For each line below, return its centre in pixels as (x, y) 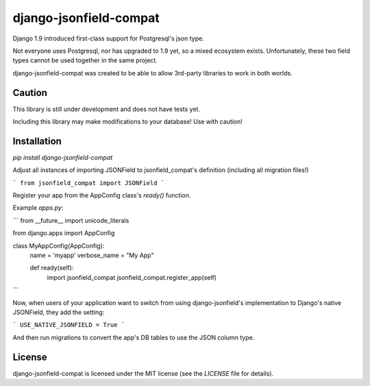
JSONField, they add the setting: (59, 312)
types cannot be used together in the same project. (85, 60)
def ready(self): (52, 268)
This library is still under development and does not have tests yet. (106, 109)
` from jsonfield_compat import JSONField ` (89, 183)
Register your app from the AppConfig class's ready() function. (102, 195)
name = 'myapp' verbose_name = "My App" (92, 255)
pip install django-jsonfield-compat (63, 157)
